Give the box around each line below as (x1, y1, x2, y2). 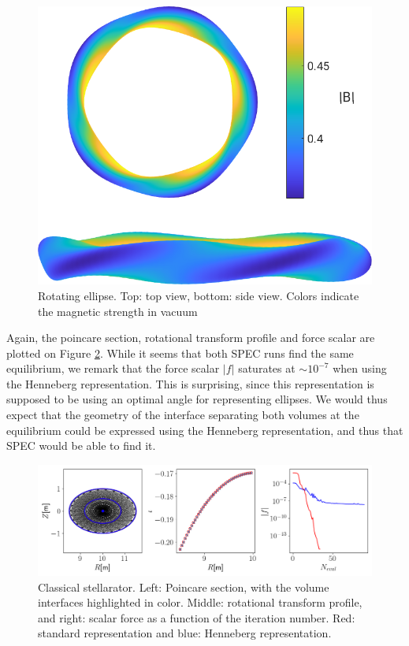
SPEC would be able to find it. (6, 437, 156, 454)
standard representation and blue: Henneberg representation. (38, 625, 332, 641)
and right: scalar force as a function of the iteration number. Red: (38, 609, 355, 626)
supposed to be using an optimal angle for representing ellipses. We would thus (6, 391, 388, 407)
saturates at (238, 360, 296, 377)
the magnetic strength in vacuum (38, 303, 198, 319)
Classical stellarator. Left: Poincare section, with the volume (38, 578, 329, 595)
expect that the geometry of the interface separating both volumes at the (6, 407, 359, 423)
